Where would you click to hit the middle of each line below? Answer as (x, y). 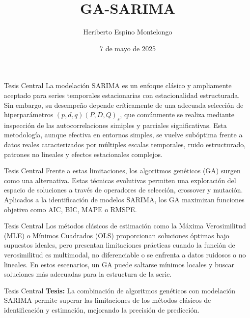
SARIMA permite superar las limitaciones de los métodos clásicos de (108, 300)
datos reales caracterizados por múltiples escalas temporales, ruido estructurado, (125, 144)
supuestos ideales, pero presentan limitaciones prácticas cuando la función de (120, 245)
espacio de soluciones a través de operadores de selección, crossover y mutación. (124, 190)
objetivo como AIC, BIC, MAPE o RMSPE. (70, 209)
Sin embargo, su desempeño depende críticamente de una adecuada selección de (124, 105)
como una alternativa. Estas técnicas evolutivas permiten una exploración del (120, 180)
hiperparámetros (29, 114)
